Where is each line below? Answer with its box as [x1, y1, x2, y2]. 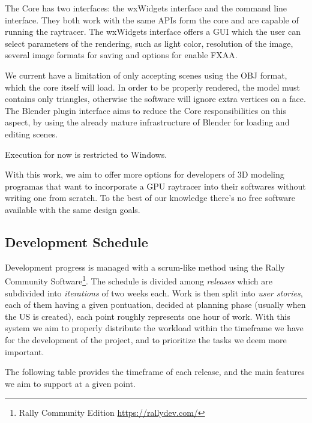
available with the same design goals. [5, 203, 140, 215]
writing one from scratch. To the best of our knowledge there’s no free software [5, 191, 295, 204]
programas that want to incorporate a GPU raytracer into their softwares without [5, 179, 306, 192]
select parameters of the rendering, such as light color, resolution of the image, [5, 37, 293, 49]
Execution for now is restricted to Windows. [5, 148, 167, 160]
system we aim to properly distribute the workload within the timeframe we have [5, 322, 304, 334]
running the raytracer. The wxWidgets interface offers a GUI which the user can [5, 25, 301, 38]
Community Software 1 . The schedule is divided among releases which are [5, 273, 273, 287]
